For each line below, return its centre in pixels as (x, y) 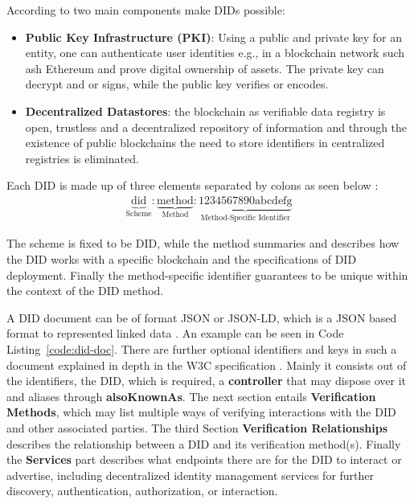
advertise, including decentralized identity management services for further (191, 475)
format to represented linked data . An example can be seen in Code (175, 333)
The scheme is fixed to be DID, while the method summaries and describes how (203, 243)
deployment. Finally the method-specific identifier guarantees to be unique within (207, 275)
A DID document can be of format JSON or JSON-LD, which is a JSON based (202, 317)
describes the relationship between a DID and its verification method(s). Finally (204, 443)
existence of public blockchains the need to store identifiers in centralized (205, 143)
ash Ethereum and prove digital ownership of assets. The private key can (205, 68)
